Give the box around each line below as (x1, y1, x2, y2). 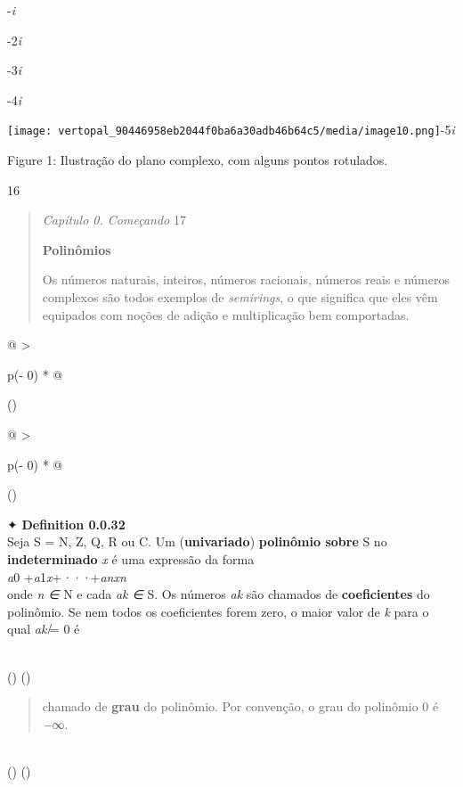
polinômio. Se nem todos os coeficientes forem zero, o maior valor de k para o (7, 602, 429, 620)
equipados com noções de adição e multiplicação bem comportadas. (42, 305, 410, 324)
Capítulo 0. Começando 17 (42, 210, 186, 229)
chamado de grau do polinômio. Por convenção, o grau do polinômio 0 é (42, 697, 439, 716)
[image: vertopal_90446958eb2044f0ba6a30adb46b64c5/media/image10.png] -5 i (7, 120, 455, 139)
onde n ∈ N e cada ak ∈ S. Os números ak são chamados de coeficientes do (7, 585, 430, 603)
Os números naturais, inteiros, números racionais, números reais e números (42, 270, 450, 289)
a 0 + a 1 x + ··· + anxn (7, 567, 126, 586)
